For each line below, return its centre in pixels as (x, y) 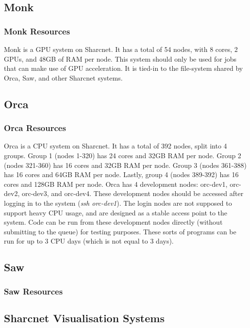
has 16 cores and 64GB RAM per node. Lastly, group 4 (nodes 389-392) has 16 (121, 174)
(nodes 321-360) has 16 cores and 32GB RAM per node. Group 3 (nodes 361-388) (125, 165)
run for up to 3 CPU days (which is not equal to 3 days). (89, 241)
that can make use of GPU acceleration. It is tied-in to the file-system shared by (124, 68)
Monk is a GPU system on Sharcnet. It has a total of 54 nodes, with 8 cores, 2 (121, 49)
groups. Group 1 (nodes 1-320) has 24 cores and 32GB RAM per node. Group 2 (123, 155)
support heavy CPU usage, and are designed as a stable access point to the (116, 212)
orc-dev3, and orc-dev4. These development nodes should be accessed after (133, 193)
